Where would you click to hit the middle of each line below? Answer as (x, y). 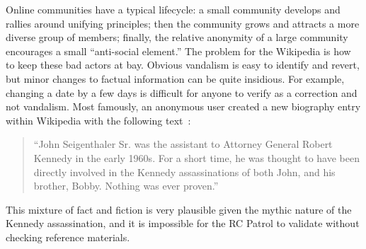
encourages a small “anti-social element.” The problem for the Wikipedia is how (178, 51)
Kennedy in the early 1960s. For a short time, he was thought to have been (196, 157)
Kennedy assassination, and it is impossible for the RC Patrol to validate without (183, 223)
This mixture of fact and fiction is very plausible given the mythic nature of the (179, 209)
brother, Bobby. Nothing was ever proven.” (126, 186)
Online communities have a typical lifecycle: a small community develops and (173, 9)
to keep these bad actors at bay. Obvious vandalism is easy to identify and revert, (183, 65)
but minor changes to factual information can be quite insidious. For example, (175, 78)
